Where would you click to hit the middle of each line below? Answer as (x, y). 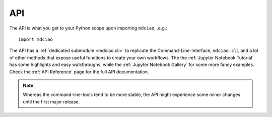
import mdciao (36, 39)
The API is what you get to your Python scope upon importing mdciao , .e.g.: (88, 28)
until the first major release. (51, 101)
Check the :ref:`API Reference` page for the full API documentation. (79, 71)
